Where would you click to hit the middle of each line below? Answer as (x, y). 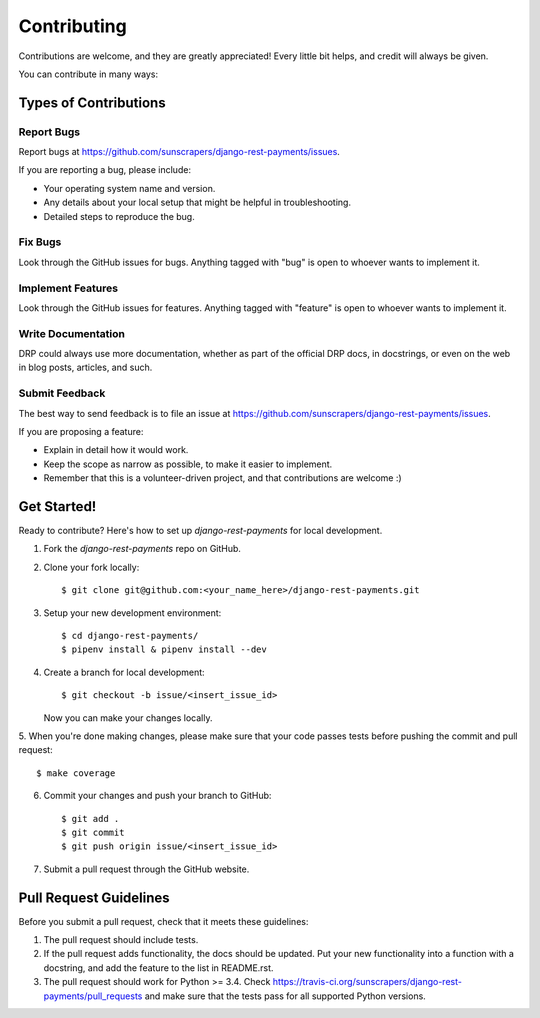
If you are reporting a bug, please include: (105, 170)
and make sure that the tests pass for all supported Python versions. (285, 996)
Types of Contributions (92, 102)
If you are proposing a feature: (81, 431)
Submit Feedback (62, 393)
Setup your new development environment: (132, 612)
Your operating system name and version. (129, 188)
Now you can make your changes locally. (128, 717)
